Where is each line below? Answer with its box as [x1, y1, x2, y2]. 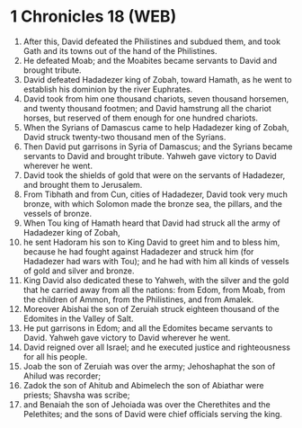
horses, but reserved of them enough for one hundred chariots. [22, 112, 259, 123]
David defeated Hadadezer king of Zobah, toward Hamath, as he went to [22, 74, 292, 85]
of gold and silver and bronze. [22, 265, 135, 276]
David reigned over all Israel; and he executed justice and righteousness [22, 342, 291, 352]
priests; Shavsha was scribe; [22, 389, 130, 400]
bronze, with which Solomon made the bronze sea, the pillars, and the [22, 198, 282, 209]
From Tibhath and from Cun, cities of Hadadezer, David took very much [22, 189, 289, 200]
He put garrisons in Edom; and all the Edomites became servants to [22, 322, 273, 334]
